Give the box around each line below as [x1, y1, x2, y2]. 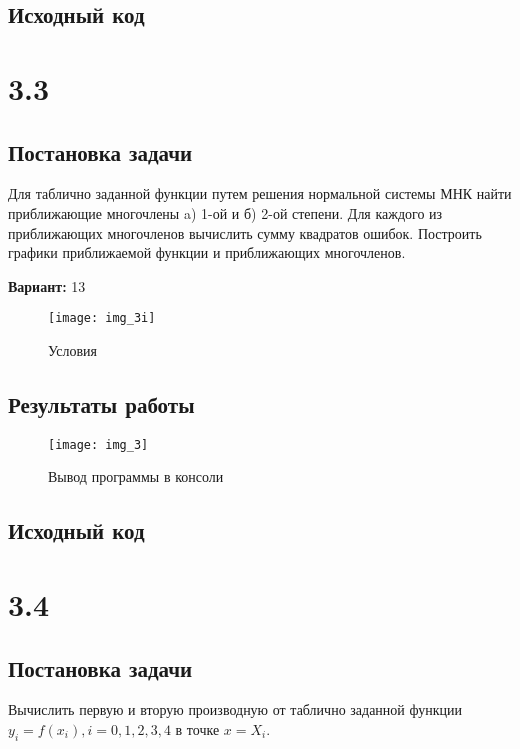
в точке [175, 718, 220, 739]
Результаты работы [8, 388, 195, 419]
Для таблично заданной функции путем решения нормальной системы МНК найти [8, 183, 512, 204]
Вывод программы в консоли [48, 466, 224, 487]
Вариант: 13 [8, 275, 86, 296]
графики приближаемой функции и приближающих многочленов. [8, 242, 406, 263]
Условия [48, 339, 97, 360]
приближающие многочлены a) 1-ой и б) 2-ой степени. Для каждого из [8, 202, 443, 223]
